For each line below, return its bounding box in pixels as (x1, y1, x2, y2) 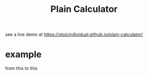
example (5, 49, 42, 60)
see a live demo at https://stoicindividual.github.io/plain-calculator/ (5, 31, 143, 38)
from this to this (5, 66, 37, 72)
